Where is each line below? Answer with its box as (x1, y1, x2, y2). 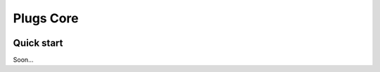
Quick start (13, 37, 63, 49)
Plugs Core (13, 10, 79, 26)
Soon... (13, 56, 34, 64)
